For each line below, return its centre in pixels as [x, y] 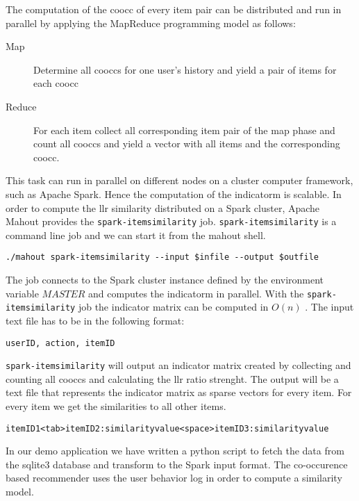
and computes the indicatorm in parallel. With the [196, 293]
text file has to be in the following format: [95, 320]
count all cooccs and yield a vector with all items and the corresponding [187, 143]
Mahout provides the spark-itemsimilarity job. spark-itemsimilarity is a [171, 221]
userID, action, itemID [60, 343]
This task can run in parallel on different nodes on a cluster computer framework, [179, 180]
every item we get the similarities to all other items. [116, 406]
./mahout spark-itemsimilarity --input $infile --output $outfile [162, 257]
